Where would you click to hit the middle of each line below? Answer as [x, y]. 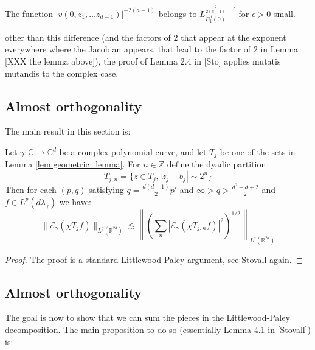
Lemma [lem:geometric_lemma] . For [73, 164]
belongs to [178, 13]
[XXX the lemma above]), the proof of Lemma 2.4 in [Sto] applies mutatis [143, 61]
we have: [75, 201]
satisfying [106, 189]
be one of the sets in [258, 152]
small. [285, 13]
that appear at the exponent [234, 37]
